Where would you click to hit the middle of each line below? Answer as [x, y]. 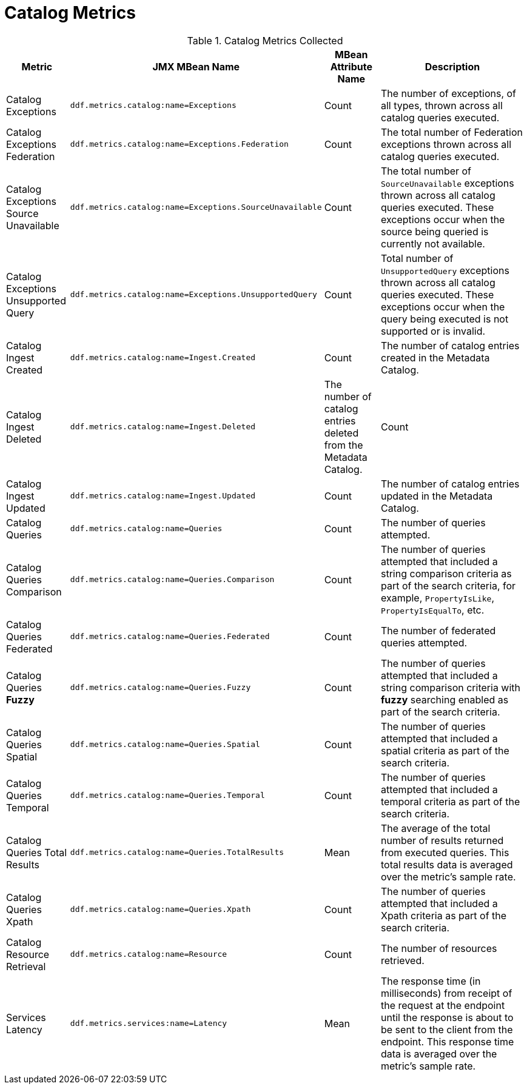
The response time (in [431, 981]
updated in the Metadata [437, 496]
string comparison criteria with [451, 687]
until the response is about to [447, 1017]
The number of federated [438, 630]
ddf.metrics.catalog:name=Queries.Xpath [160, 910]
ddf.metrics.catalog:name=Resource [149, 954]
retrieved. [402, 960]
